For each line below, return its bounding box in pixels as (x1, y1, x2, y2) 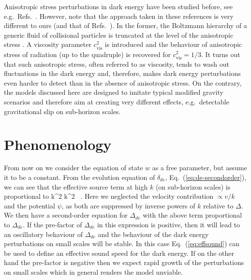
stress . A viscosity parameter (4, 39, 91, 49)
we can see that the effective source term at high (4, 181, 148, 192)
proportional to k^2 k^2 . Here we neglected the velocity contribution (4, 191, 214, 201)
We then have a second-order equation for (4, 210, 128, 220)
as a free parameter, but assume (152, 162, 247, 173)
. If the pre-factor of (23, 219, 82, 229)
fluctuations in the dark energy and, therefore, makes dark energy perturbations (4, 68, 241, 78)
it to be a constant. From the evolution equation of (4, 172, 155, 182)
